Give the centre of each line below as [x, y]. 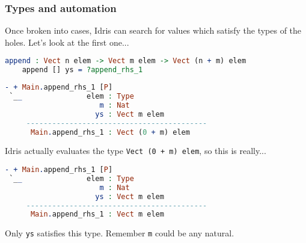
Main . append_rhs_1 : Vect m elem [97, 214]
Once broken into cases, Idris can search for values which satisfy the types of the [153, 30]
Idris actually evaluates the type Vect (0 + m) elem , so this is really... [136, 151]
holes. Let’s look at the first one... [67, 42]
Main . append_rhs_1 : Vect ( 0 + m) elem [110, 132]
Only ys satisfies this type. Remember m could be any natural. [120, 233]
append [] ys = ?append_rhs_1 [82, 70]
